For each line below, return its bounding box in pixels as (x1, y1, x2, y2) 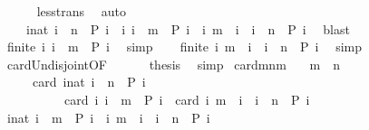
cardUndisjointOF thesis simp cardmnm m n (6, 54, 340, 73)
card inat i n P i (32, 72, 146, 91)
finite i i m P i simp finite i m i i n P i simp (6, 37, 363, 56)
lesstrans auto (36, 2, 126, 20)
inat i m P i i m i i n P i (6, 107, 210, 126)
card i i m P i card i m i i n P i (63, 89, 310, 108)
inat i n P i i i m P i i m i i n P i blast (25, 19, 350, 38)
